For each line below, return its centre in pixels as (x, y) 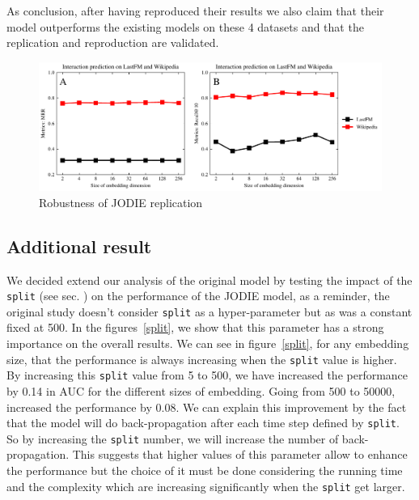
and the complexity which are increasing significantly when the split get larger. (206, 486)
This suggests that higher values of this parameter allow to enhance (240, 454)
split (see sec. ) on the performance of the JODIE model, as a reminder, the (198, 296)
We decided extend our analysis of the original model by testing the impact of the (209, 280)
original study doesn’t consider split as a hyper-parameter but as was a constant (209, 311)
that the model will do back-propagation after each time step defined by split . (203, 423)
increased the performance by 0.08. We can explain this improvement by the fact (207, 407)
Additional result (79, 246)
